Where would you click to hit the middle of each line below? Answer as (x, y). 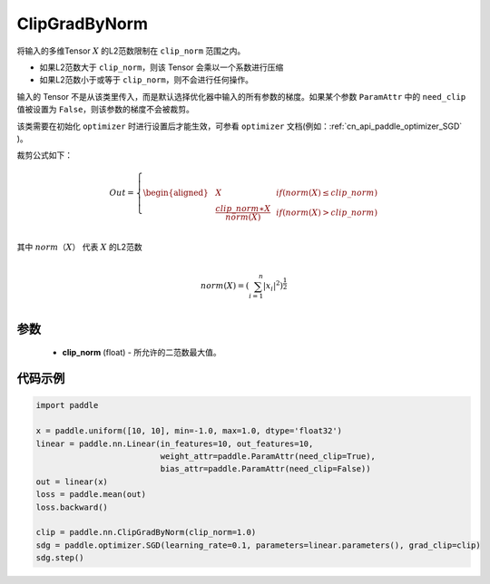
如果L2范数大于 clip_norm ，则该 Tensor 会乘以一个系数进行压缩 (162, 67)
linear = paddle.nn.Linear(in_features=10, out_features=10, (175, 443)
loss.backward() (72, 507)
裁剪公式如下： (44, 155)
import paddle (67, 405)
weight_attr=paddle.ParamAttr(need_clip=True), (268, 456)
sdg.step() (60, 558)
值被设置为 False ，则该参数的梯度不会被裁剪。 (106, 110)
